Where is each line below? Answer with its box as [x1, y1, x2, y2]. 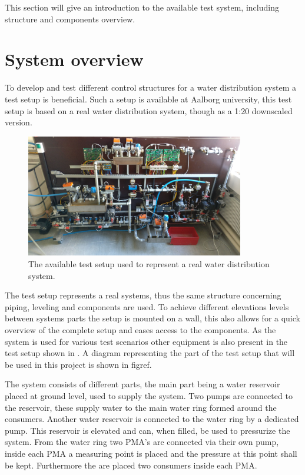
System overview [5, 47, 144, 71]
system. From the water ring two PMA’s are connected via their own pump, [5, 436, 279, 448]
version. [5, 116, 32, 128]
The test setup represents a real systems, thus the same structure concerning [5, 289, 281, 301]
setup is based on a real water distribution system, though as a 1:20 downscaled [5, 104, 293, 117]
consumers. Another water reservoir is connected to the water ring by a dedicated [5, 413, 299, 425]
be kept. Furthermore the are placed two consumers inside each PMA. [5, 459, 257, 471]
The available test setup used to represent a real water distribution [28, 258, 270, 270]
